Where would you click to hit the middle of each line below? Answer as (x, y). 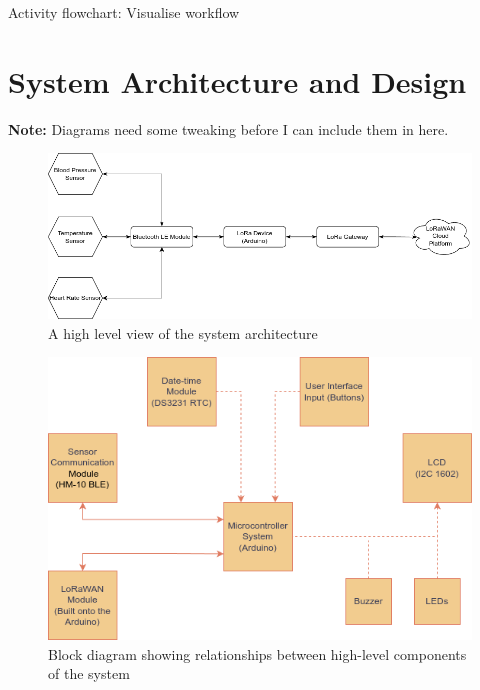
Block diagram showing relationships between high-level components (257, 653)
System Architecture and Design (237, 80)
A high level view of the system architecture (183, 332)
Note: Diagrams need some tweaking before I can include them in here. (228, 128)
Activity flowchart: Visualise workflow (124, 12)
